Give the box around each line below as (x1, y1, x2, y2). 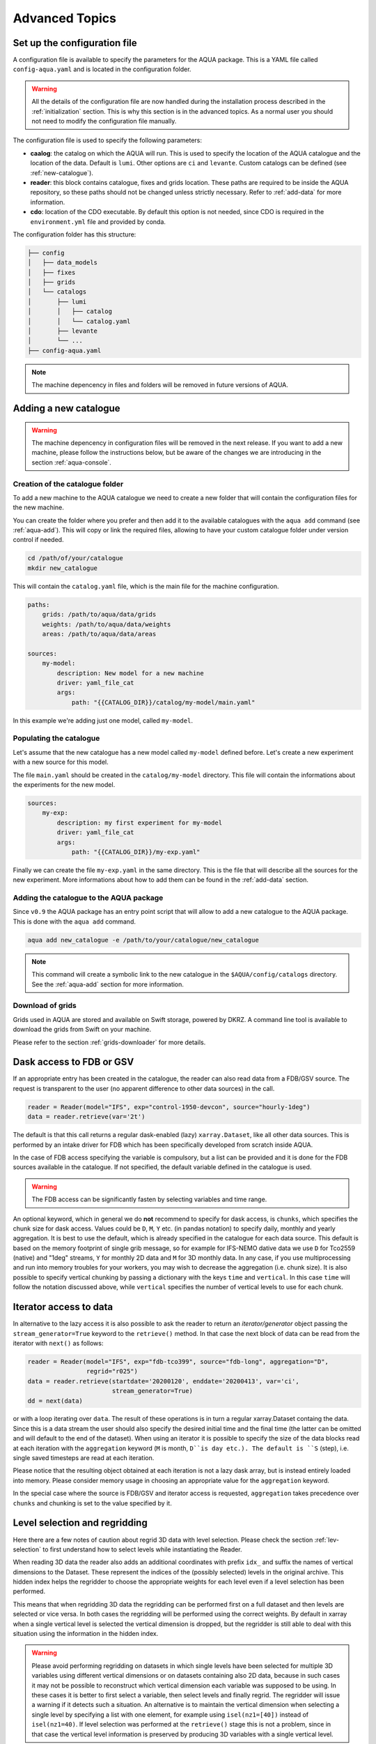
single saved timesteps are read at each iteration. (13, 1454, 155, 1462)
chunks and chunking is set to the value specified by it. (13, 1498, 172, 1507)
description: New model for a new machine (56, 669, 205, 677)
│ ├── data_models (27, 259, 97, 266)
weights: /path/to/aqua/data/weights (42, 620, 171, 628)
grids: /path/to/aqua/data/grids (42, 610, 157, 619)
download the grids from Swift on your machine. (13, 1025, 152, 1034)
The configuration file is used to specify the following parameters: (13, 136, 202, 144)
